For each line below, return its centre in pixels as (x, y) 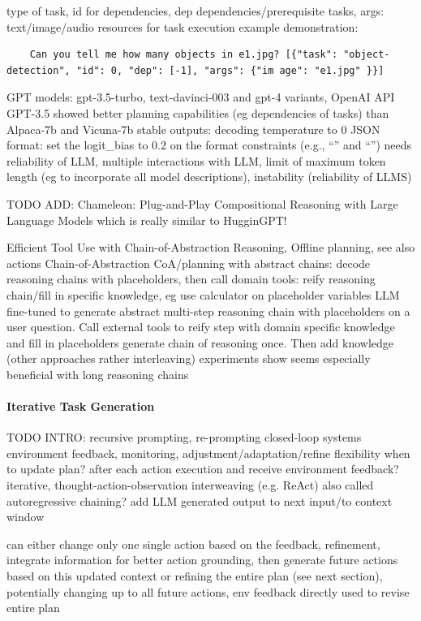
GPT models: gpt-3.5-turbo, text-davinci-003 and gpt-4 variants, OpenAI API (201, 97)
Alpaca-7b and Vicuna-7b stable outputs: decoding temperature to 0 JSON (193, 129)
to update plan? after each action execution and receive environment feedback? (203, 469)
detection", (39, 70)
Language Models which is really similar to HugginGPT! (147, 220)
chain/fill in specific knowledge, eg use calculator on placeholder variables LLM (203, 294)
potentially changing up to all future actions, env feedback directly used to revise (208, 591)
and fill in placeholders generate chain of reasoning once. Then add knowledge (200, 342)
